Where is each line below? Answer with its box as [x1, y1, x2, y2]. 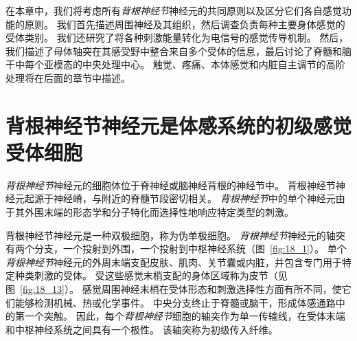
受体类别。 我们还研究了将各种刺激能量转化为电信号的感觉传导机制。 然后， [5, 30, 349, 45]
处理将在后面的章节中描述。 [5, 70, 130, 85]
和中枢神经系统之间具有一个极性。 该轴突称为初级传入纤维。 [5, 322, 278, 336]
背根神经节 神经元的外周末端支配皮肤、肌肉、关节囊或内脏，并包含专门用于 [5, 254, 342, 269]
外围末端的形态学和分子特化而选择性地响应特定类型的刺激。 [24, 205, 294, 219]
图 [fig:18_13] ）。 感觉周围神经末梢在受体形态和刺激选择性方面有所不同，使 [5, 282, 342, 296]
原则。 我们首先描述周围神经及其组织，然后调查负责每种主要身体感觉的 [24, 16, 345, 31]
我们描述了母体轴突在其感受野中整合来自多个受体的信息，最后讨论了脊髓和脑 [5, 43, 352, 58]
